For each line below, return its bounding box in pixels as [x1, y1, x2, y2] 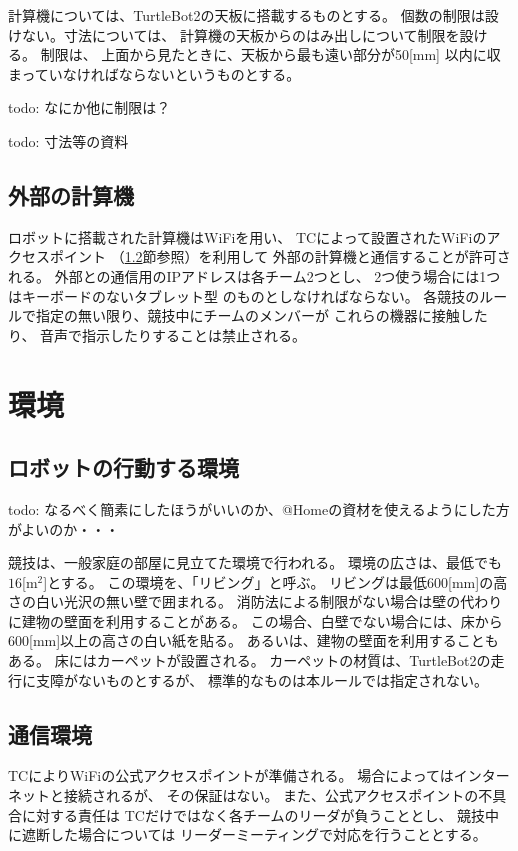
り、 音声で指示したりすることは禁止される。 [8, 324, 307, 345]
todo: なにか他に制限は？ [8, 97, 171, 118]
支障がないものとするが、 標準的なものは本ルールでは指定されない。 [35, 669, 488, 690]
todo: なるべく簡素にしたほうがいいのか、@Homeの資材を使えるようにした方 [8, 498, 510, 519]
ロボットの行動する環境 [8, 452, 239, 483]
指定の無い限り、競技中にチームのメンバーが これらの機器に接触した [35, 305, 488, 326]
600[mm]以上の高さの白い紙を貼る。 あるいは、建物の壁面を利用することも [8, 630, 499, 651]
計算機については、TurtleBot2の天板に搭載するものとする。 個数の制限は [8, 5, 485, 25]
